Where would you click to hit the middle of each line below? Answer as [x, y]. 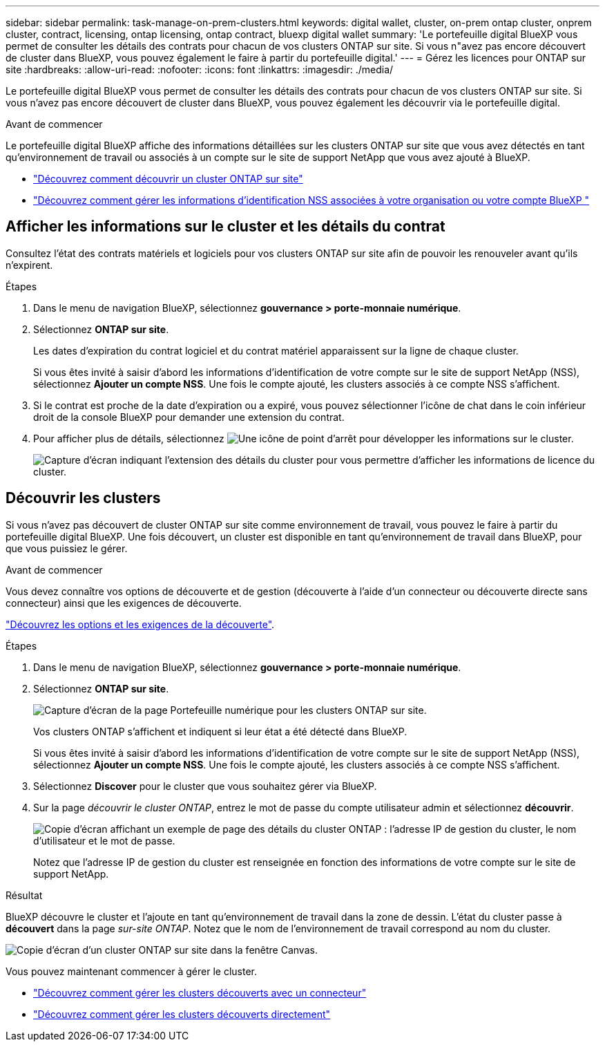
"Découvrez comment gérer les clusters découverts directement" [182, 1014]
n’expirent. [29, 265]
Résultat [24, 895]
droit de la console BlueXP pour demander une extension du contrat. [189, 417]
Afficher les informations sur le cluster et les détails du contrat [225, 227]
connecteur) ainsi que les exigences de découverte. [124, 603]
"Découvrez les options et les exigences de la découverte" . [140, 624]
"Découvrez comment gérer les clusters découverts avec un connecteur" [200, 992]
